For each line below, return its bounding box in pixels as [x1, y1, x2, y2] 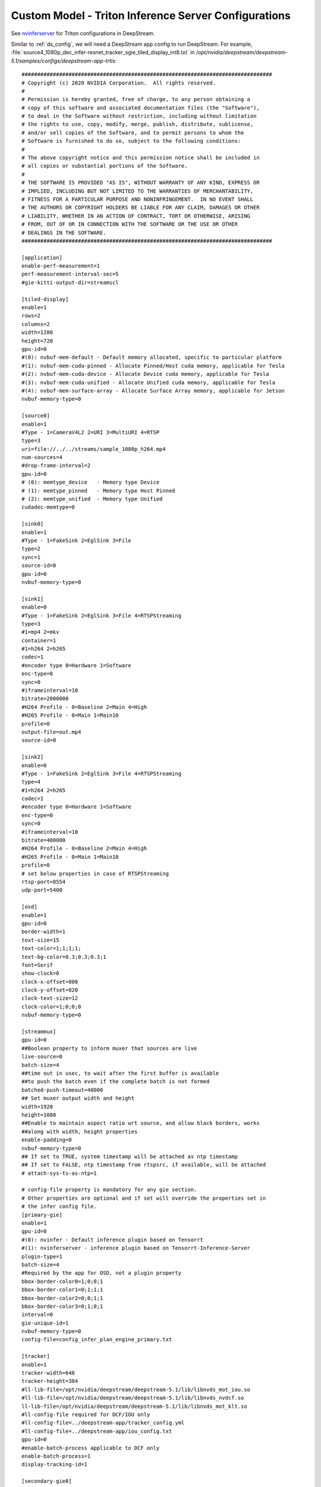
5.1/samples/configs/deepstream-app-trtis [11, 57, 115, 64]
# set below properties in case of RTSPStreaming [21, 870, 169, 877]
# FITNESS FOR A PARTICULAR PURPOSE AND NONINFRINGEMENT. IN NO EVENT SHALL [21, 196, 254, 202]
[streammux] [21, 1028, 56, 1035]
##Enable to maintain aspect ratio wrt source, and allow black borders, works [21, 1120, 260, 1127]
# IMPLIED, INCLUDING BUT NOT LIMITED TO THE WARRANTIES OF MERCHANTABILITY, [21, 187, 254, 194]
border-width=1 [21, 928, 66, 935]
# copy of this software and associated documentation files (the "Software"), [21, 104, 260, 111]
